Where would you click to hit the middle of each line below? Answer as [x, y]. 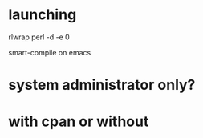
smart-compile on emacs [50, 52]
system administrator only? [102, 85]
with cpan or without [79, 122]
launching [43, 15]
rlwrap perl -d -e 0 [39, 37]
